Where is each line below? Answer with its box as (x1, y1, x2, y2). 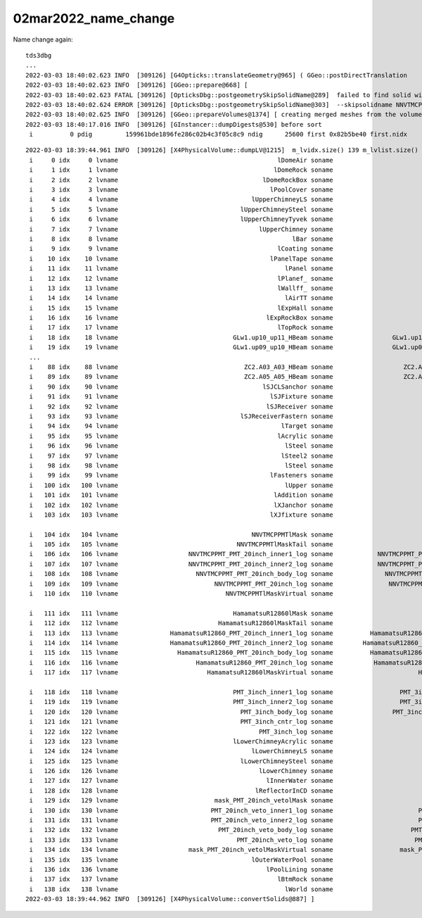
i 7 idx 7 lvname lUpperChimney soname (29, 225, 333, 233)
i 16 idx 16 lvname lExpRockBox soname (29, 314, 333, 322)
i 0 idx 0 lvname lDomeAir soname (29, 156, 333, 164)
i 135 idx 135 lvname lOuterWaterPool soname (29, 855, 333, 864)
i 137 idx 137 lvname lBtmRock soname (29, 875, 333, 884)
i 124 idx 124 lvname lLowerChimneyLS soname (29, 747, 333, 755)
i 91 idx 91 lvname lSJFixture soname (29, 393, 333, 401)
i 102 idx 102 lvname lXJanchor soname (29, 501, 333, 509)
